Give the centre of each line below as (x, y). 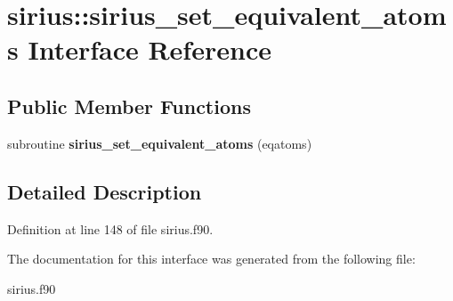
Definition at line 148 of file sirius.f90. (110, 228)
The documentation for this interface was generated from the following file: (211, 259)
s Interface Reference (139, 49)
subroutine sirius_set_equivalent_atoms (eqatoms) (160, 143)
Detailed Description (105, 191)
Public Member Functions (129, 106)
